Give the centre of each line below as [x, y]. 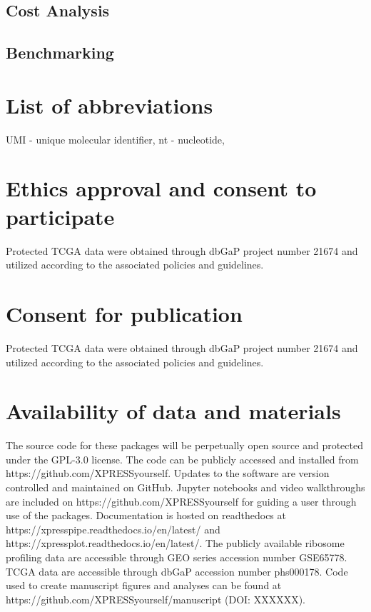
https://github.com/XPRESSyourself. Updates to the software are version [168, 473]
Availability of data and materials [173, 411]
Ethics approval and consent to [161, 188]
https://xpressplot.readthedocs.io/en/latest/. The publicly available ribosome [175, 543]
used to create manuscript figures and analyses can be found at [144, 585]
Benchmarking [60, 52]
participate [60, 216]
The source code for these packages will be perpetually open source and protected [184, 445]
